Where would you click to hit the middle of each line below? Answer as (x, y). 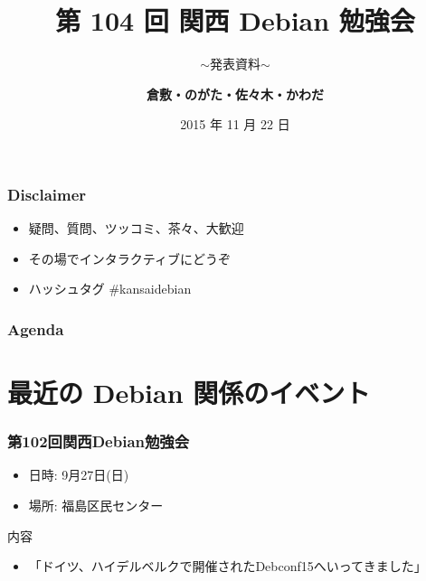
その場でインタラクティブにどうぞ (129, 258)
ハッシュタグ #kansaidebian (110, 289)
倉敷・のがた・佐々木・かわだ (235, 94)
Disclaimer (47, 194)
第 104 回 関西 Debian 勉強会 (235, 20)
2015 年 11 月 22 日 (235, 124)
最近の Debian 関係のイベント (189, 393)
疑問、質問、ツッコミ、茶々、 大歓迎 (136, 228)
